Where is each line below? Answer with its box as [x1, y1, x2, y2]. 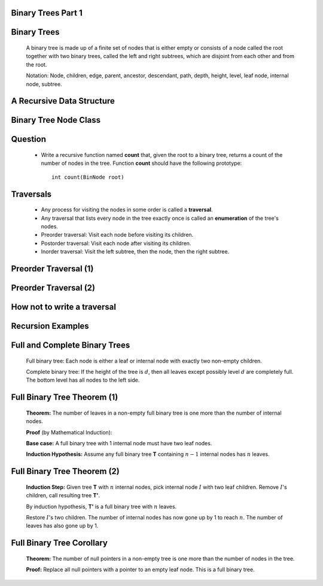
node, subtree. [26, 80, 62, 87]
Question [11, 134, 46, 144]
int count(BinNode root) [51, 174, 124, 180]
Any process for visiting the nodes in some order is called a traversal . [41, 206, 213, 213]
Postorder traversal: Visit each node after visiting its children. [41, 240, 191, 247]
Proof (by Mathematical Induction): [26, 428, 112, 436]
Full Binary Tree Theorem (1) [11, 392, 118, 403]
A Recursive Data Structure [11, 96, 115, 106]
